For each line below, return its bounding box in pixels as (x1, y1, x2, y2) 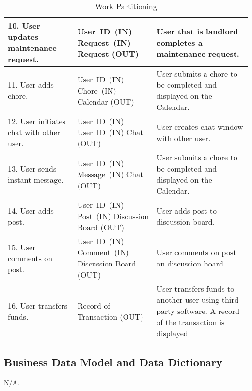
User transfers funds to (157, 283, 235, 294)
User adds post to (157, 204, 217, 216)
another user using (157, 294, 220, 305)
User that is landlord (157, 25, 238, 37)
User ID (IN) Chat (77, 126, 143, 138)
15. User (8, 241, 36, 252)
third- (221, 294, 241, 305)
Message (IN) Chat (77, 168, 143, 180)
